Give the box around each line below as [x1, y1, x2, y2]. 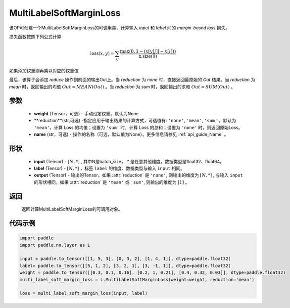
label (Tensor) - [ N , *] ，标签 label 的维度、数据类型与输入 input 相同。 [34, 166, 185, 171]
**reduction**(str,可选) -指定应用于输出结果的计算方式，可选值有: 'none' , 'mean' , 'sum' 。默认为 [34, 118, 236, 124]
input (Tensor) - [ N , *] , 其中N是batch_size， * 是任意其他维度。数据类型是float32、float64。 [34, 158, 225, 164]
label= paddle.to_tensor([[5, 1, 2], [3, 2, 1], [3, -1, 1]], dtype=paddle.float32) [19, 263, 231, 268]
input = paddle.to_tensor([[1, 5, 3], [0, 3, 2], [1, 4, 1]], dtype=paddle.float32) [19, 256, 231, 262]
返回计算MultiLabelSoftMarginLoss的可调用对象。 [21, 206, 123, 212]
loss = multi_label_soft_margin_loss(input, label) [19, 291, 148, 296]
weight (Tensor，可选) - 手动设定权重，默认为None [34, 111, 139, 117]
